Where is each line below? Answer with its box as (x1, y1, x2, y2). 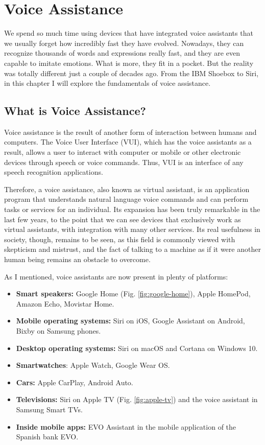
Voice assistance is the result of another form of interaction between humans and (4, 126, 257, 137)
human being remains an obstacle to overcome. (4, 254, 151, 265)
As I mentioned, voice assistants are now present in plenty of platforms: (4, 271, 228, 282)
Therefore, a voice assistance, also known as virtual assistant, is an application (4, 183, 250, 194)
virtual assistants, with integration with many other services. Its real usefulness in (4, 224, 260, 235)
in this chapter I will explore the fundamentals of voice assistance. (4, 78, 211, 88)
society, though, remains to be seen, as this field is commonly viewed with (4, 233, 235, 244)
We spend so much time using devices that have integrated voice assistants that (4, 28, 253, 38)
